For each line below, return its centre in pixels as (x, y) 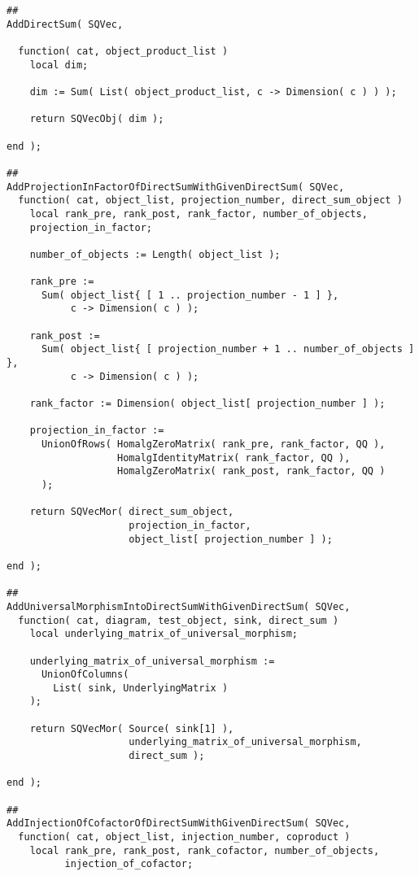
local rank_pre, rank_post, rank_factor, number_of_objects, (199, 214)
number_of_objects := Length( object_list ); (155, 254)
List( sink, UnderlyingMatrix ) (141, 688)
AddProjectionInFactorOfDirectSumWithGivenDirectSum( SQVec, (176, 187)
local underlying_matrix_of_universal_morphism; (164, 634)
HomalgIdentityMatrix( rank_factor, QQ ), (234, 458)
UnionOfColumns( (85, 675)
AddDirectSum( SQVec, (65, 24)
